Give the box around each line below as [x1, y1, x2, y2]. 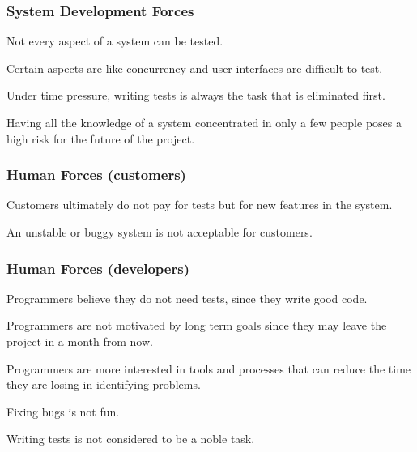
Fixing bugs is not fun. [6, 403, 120, 420]
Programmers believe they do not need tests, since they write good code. [6, 289, 368, 306]
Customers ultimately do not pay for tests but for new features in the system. [6, 196, 393, 213]
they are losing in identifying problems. [6, 376, 201, 393]
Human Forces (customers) [6, 164, 186, 185]
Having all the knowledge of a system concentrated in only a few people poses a [6, 114, 402, 130]
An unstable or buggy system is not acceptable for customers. [6, 224, 313, 240]
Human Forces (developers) [6, 258, 189, 278]
